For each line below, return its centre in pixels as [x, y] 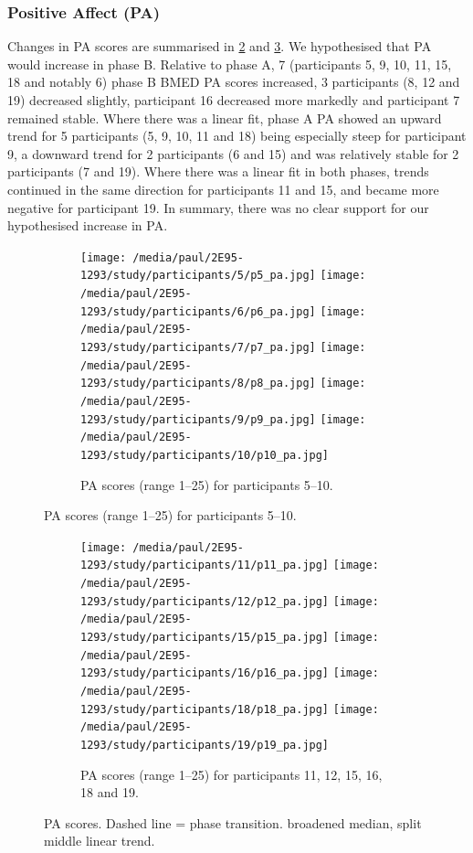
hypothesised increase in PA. [88, 225]
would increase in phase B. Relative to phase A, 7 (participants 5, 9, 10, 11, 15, [230, 64]
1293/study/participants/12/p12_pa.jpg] [205, 601]
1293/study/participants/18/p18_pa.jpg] [205, 709]
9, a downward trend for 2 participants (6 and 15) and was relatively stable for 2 [233, 153]
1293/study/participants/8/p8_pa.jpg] [198, 384]
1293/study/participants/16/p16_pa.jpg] [205, 673]
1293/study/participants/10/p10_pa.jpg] [205, 455]
